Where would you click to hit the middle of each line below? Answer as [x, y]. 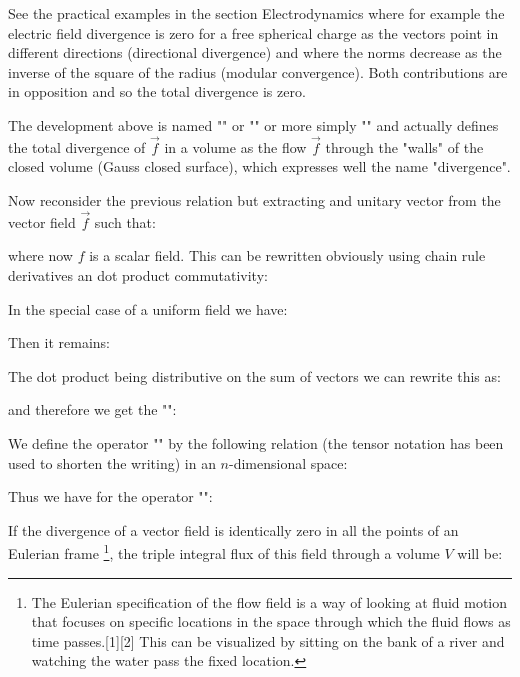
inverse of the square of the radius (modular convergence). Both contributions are [258, 71]
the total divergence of [77, 146]
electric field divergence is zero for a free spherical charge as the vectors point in [253, 32]
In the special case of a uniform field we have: [148, 308]
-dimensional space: [288, 462]
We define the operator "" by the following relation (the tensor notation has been [256, 442]
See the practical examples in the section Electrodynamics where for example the [256, 13]
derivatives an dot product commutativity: [138, 274]
